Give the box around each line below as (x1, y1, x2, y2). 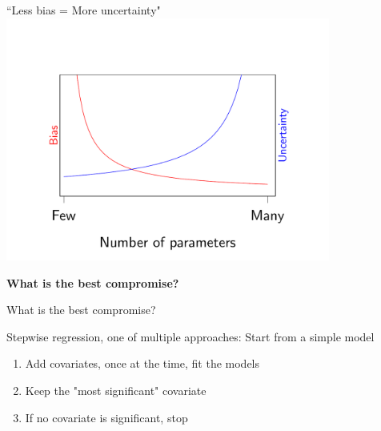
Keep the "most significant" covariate (25, 381, 207, 398)
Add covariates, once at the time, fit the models (25, 355, 260, 372)
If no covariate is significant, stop (25, 409, 188, 425)
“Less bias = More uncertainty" (6, 2, 161, 18)
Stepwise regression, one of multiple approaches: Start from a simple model (6, 328, 375, 344)
